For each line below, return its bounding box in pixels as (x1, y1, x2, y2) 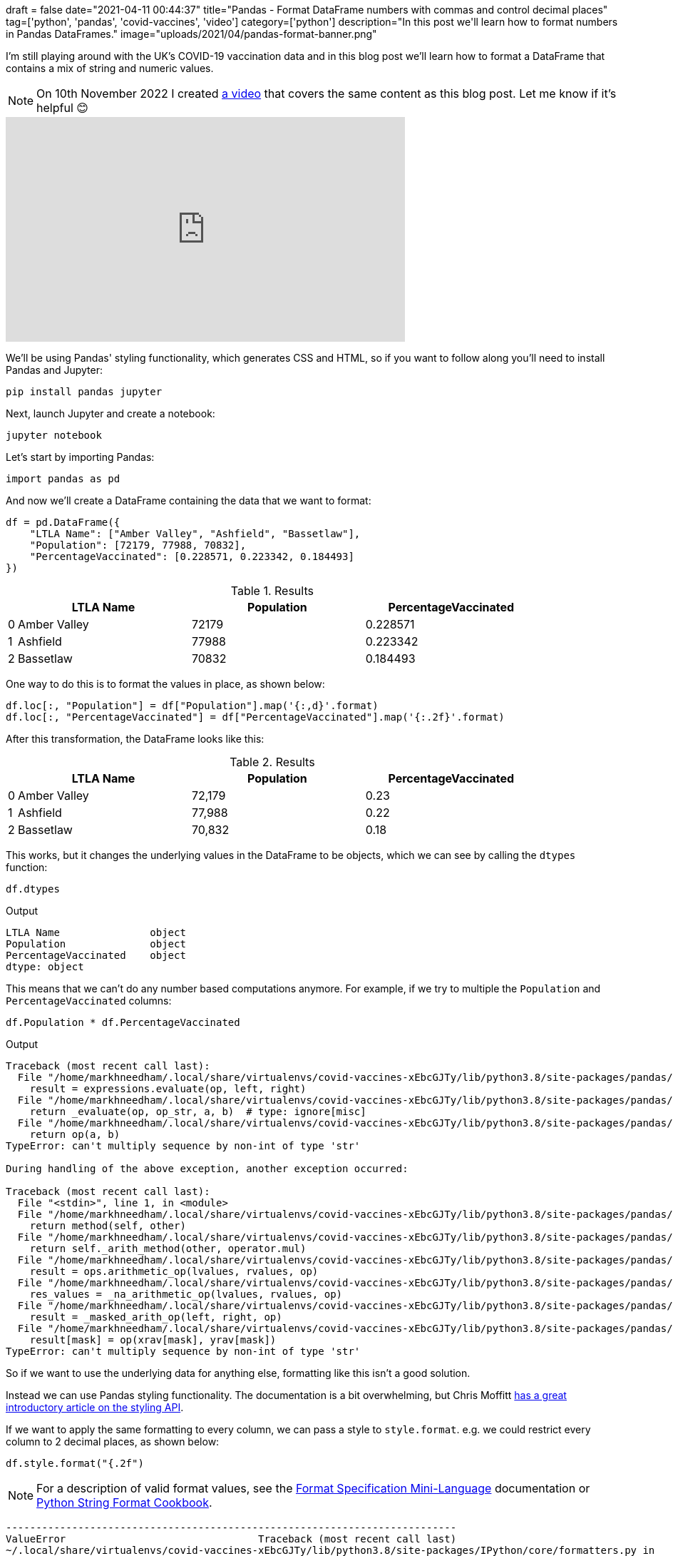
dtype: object (6, 961, 84, 972)
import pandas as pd (6, 473, 120, 484)
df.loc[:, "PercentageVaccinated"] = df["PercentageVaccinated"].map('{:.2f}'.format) (6, 711, 505, 723)
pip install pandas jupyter (6, 386, 163, 397)
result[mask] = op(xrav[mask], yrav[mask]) (29, 1334, 277, 1346)
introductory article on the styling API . (6, 1401, 184, 1413)
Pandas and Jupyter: (6, 364, 103, 376)
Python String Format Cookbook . (36, 1495, 212, 1510)
